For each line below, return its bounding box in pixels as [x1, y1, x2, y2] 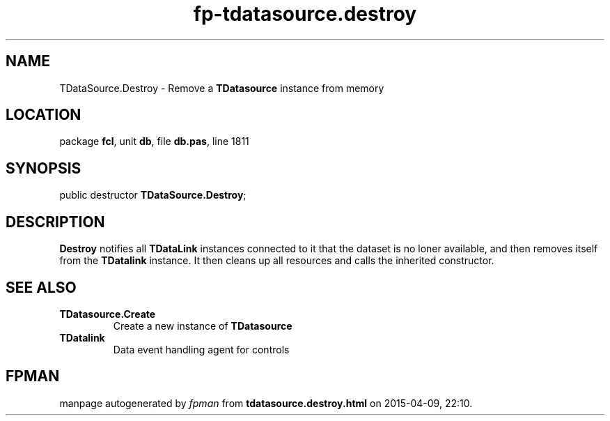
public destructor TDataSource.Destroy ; [59, 189, 247, 201]
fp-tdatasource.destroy [193, 2, 417, 26]
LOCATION [6, 106, 81, 124]
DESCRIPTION [6, 213, 105, 231]
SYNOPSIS [6, 159, 81, 177]
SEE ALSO [6, 278, 77, 296]
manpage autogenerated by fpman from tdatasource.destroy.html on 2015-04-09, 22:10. [59, 397, 473, 409]
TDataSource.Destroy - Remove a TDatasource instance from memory [59, 82, 384, 94]
